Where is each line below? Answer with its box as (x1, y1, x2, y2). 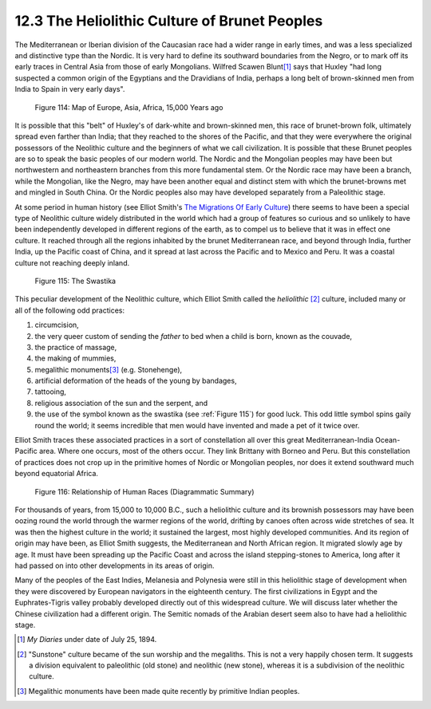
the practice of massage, (34, 342, 117, 352)
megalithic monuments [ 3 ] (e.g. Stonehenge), (34, 364, 183, 374)
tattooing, (34, 387, 67, 396)
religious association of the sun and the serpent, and (34, 398, 208, 408)
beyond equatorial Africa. (14, 469, 99, 479)
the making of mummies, (34, 353, 117, 363)
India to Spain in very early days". (14, 85, 125, 94)
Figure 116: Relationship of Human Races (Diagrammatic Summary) (34, 486, 255, 496)
